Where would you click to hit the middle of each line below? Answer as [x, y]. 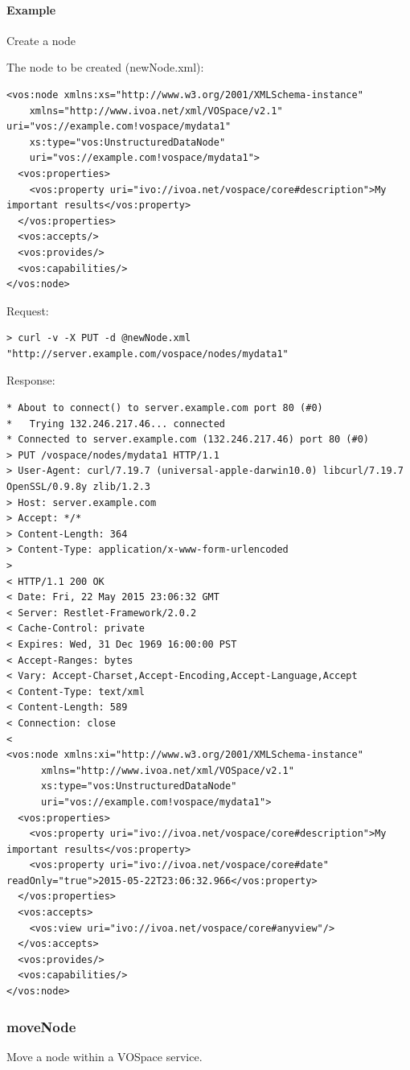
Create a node [41, 40]
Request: [28, 310]
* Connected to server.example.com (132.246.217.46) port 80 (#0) [188, 440]
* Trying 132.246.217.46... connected [116, 424]
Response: [31, 380]
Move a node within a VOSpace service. [105, 1056]
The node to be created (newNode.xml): [105, 67]
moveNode [41, 1026]
